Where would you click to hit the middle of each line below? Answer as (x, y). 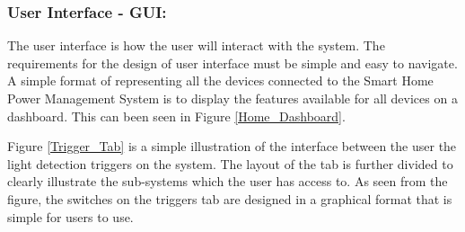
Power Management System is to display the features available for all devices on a (232, 98)
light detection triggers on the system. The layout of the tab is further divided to (230, 163)
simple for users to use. (70, 216)
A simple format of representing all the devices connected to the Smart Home (220, 80)
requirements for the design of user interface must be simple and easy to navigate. (232, 62)
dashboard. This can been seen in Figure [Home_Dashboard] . (176, 116)
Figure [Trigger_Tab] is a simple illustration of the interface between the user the (232, 146)
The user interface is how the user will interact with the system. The (196, 45)
